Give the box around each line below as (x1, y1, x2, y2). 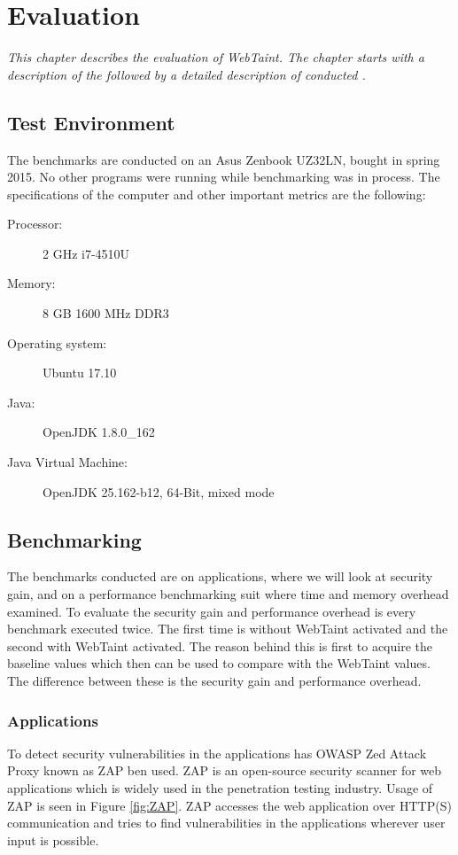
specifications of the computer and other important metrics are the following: (7, 184, 426, 203)
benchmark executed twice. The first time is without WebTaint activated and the (7, 619, 448, 638)
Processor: (7, 214, 63, 233)
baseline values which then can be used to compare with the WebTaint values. (7, 654, 431, 672)
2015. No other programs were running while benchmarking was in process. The (7, 167, 440, 186)
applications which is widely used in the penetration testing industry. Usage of (7, 779, 433, 797)
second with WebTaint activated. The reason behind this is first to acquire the (7, 636, 433, 655)
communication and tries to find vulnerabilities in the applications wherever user (7, 813, 446, 832)
